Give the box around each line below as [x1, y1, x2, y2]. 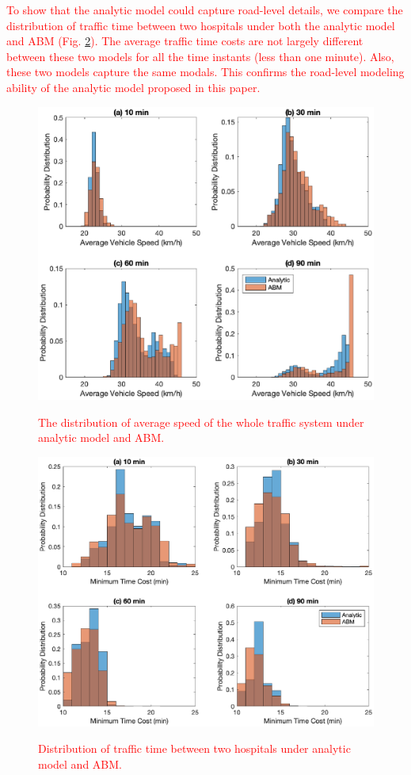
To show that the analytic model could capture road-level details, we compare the [6, 2, 403, 17]
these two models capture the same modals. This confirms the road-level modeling [6, 63, 405, 80]
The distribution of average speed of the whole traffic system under [38, 413, 364, 430]
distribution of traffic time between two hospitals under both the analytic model [6, 17, 395, 33]
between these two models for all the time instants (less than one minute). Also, [6, 48, 394, 64]
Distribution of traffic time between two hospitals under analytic [38, 740, 351, 757]
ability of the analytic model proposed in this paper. [6, 79, 261, 95]
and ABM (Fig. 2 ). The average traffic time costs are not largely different [6, 33, 363, 49]
